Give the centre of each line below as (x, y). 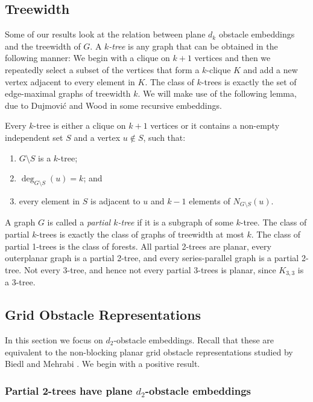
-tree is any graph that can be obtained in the (193, 46)
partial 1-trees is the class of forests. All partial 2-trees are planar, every (138, 246)
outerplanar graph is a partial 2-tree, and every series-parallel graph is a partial (152, 258)
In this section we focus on (54, 340)
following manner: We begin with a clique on (87, 58)
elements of (210, 200)
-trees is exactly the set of (249, 81)
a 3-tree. (20, 282)
